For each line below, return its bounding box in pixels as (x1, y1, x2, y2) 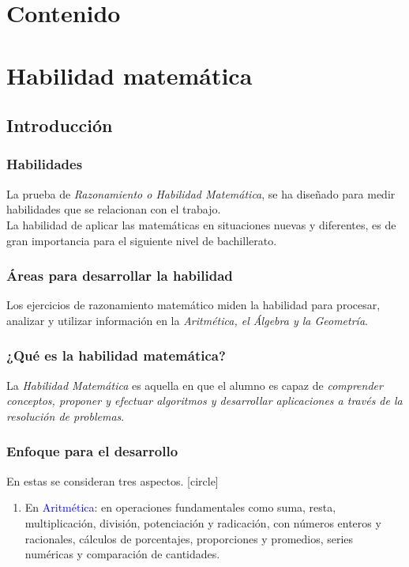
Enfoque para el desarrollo (6, 441, 178, 461)
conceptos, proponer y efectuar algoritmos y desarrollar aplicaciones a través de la (6, 392, 403, 409)
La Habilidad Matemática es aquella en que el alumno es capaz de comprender (6, 376, 383, 393)
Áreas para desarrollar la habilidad (6, 266, 233, 285)
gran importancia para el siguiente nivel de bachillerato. (6, 232, 277, 248)
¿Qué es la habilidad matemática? (6, 346, 226, 365)
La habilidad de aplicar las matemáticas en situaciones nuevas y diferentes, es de (6, 216, 396, 232)
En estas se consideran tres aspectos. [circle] (6, 472, 219, 489)
